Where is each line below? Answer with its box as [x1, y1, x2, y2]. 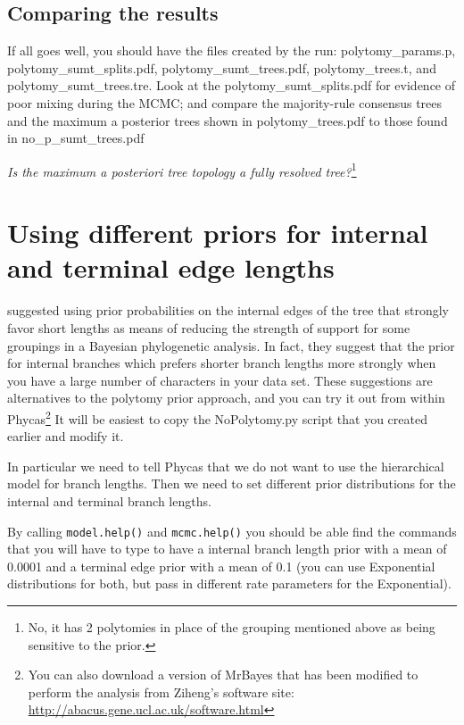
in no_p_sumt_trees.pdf [7, 129, 145, 147]
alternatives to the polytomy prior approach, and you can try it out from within [7, 388, 445, 407]
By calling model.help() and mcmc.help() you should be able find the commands [7, 521, 457, 540]
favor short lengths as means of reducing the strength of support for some [7, 318, 410, 337]
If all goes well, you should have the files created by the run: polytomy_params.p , [7, 41, 456, 60]
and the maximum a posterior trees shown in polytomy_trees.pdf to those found [7, 111, 448, 129]
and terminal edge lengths [7, 249, 335, 286]
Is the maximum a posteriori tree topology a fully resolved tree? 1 [7, 159, 357, 180]
